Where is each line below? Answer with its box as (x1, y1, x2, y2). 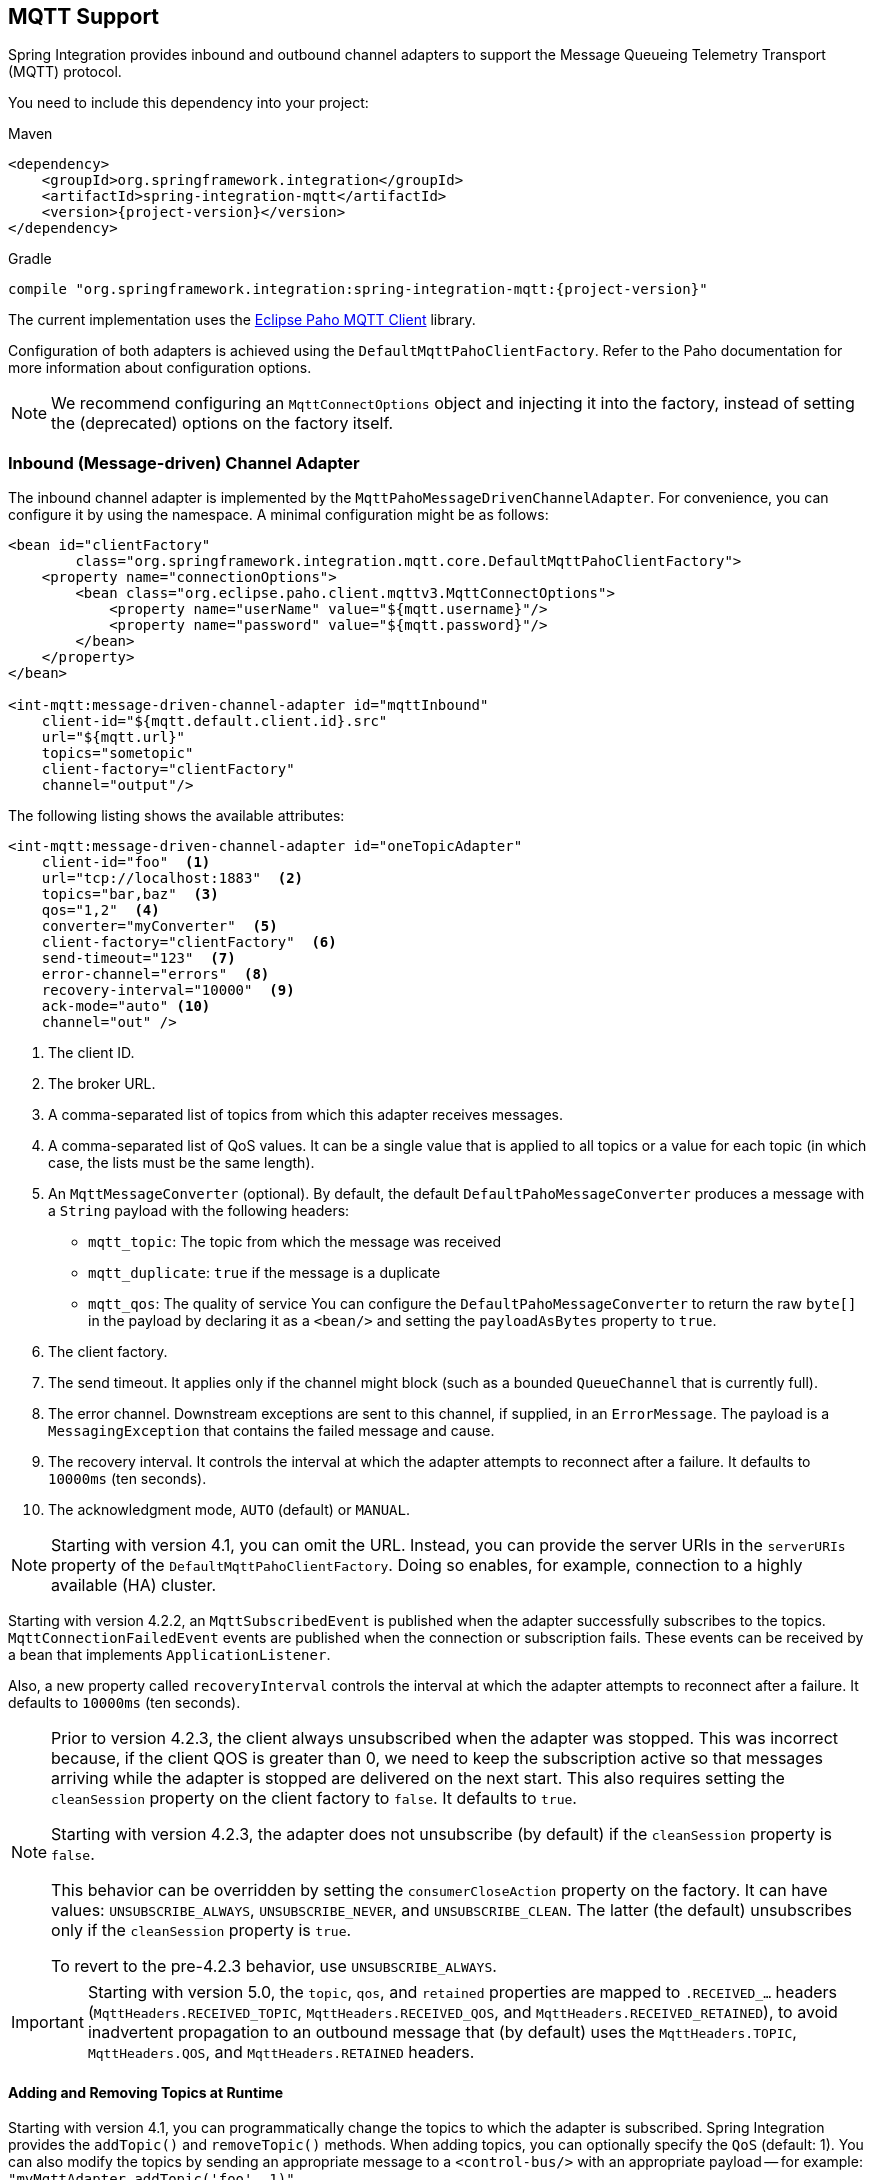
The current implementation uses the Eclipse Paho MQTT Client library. (8, 311, 476, 329)
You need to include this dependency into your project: (8, 94, 369, 112)
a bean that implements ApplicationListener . (8, 1646, 331, 1664)
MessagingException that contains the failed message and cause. (48, 1422, 495, 1440)
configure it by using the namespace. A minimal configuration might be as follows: (8, 506, 549, 524)
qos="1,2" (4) (41, 902, 160, 919)
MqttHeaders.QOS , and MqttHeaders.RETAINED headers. (87, 2042, 475, 2063)
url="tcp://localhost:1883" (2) (41, 870, 304, 887)
